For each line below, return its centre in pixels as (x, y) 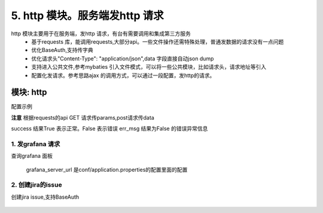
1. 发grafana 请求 (36, 144)
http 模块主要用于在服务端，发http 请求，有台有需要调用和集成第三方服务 (101, 34)
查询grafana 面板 (32, 156)
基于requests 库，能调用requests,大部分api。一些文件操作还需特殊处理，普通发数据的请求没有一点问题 (158, 41)
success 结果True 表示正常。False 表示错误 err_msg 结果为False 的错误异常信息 (109, 129)
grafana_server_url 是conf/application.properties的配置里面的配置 (107, 169)
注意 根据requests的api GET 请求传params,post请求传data (83, 117)
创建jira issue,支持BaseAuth (45, 197)
